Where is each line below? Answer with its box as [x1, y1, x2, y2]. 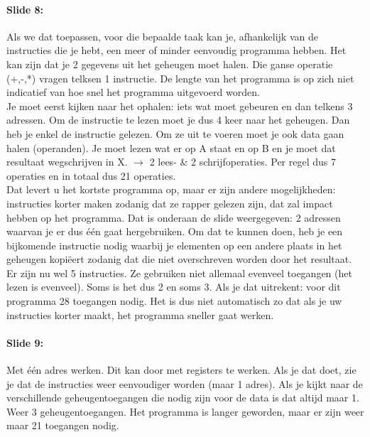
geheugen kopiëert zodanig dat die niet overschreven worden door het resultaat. [6, 252, 352, 266]
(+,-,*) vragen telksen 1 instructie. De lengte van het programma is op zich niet [6, 70, 354, 85]
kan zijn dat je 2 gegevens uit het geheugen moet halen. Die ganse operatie [6, 56, 333, 71]
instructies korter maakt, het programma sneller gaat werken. [6, 307, 274, 322]
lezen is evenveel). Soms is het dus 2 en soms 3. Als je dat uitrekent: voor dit [6, 279, 341, 294]
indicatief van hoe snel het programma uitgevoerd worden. [6, 85, 260, 99]
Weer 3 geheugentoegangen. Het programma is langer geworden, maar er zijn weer [6, 404, 364, 419]
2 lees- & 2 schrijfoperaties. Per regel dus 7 [149, 154, 336, 169]
